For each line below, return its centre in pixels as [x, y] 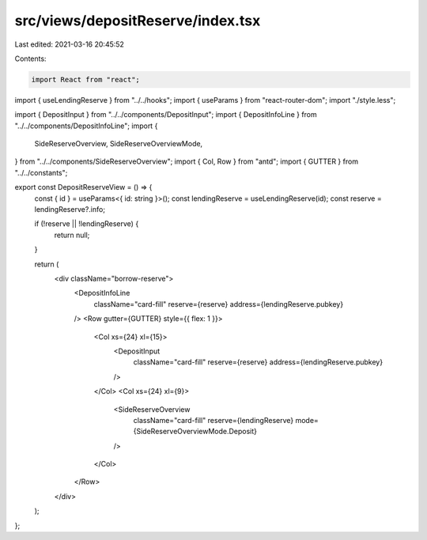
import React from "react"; [85, 79]
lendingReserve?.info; [70, 210]
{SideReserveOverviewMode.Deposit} [195, 432]
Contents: [30, 59]
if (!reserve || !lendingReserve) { [87, 224]
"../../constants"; [41, 172]
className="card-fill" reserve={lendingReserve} [213, 420]
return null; [72, 235]
